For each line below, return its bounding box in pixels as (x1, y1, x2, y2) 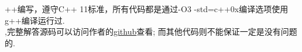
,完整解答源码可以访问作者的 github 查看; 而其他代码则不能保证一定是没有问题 (5, 25, 297, 38)
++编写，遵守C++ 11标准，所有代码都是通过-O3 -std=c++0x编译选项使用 (5, 3, 289, 14)
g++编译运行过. (5, 14, 65, 26)
